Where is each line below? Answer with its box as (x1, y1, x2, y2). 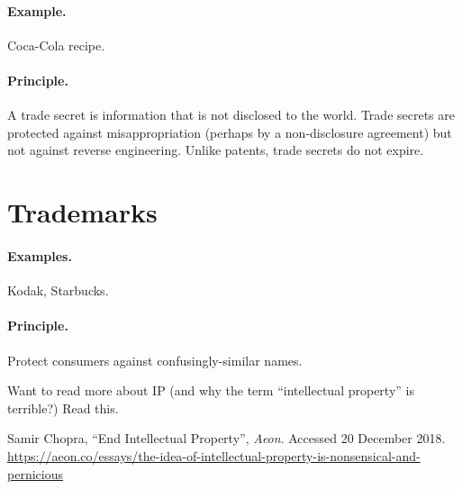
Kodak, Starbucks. (7, 281, 109, 300)
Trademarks (7, 194, 158, 231)
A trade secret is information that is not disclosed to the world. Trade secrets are (7, 105, 455, 124)
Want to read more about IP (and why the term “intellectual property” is (7, 381, 414, 400)
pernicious (7, 464, 63, 483)
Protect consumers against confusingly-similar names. (7, 350, 303, 369)
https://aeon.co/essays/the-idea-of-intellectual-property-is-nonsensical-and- (7, 446, 421, 465)
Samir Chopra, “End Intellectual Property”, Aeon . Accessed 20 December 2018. (7, 429, 446, 448)
